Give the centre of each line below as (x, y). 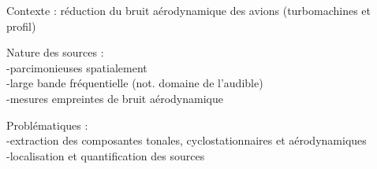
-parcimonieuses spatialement (77, 67)
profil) (21, 26)
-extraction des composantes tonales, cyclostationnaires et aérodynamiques (187, 140)
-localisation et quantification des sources (106, 155)
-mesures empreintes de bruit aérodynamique (115, 98)
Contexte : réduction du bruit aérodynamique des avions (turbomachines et (189, 10)
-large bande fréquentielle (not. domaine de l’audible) (135, 83)
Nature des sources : (55, 52)
